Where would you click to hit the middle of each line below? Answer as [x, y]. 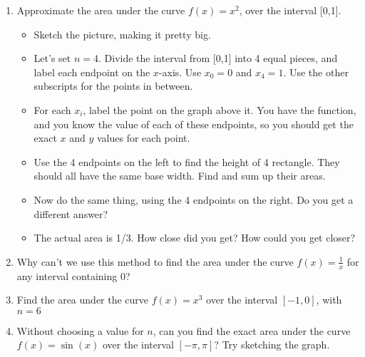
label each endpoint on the [92, 72]
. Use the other [316, 72]
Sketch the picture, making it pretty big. [122, 34]
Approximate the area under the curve [101, 10]
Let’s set [52, 58]
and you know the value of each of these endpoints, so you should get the [194, 124]
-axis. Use [180, 72]
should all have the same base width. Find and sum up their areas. [180, 176]
